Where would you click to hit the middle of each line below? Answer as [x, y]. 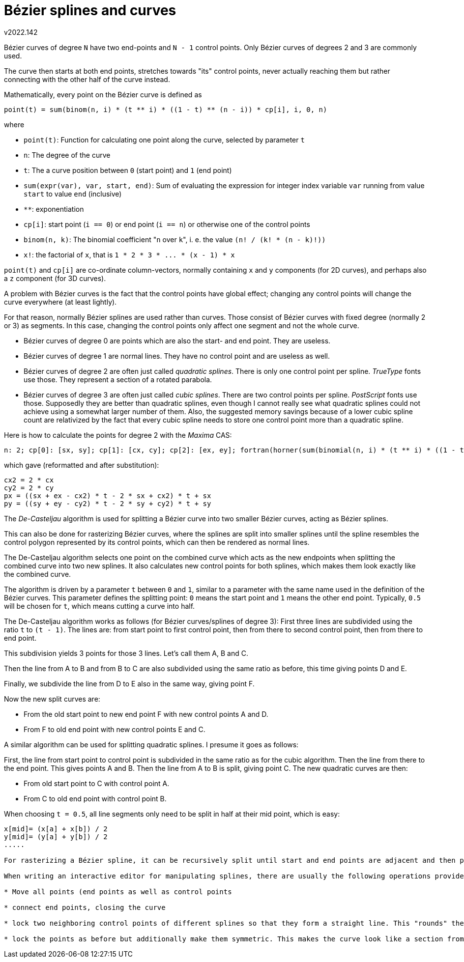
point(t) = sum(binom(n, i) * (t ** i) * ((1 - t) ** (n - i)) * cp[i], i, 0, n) [166, 109]
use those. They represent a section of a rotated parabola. [118, 379]
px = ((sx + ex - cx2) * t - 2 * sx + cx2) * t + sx [108, 495]
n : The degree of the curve [67, 155]
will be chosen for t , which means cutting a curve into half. [100, 606]
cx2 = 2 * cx [29, 480]
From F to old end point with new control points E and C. [115, 729]
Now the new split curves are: [52, 699]
